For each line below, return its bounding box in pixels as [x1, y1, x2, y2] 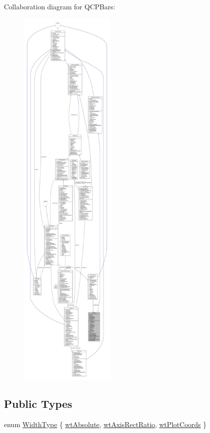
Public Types [4, 396, 73, 411]
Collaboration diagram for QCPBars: [4, 1, 115, 11]
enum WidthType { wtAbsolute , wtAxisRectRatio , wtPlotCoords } [4, 419, 207, 429]
